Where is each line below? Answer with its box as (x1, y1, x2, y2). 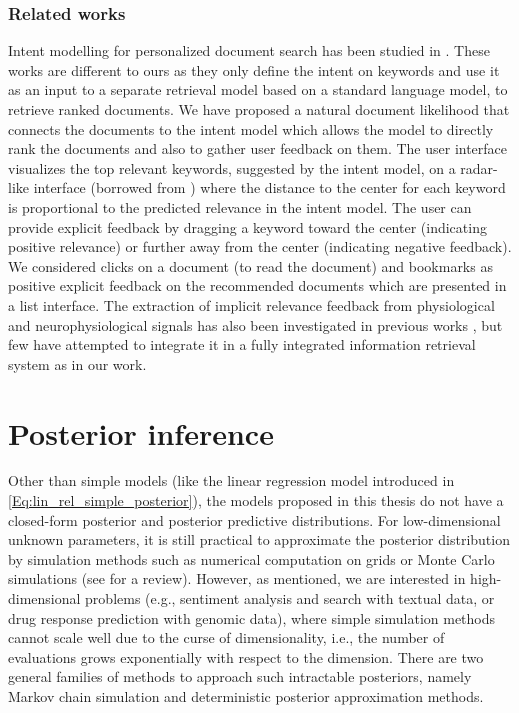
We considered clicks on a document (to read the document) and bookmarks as (8, 255, 493, 276)
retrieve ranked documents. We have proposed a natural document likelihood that (8, 99, 510, 119)
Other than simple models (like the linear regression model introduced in (8, 470, 455, 491)
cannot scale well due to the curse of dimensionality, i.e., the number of (8, 627, 445, 648)
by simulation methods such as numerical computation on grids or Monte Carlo (8, 548, 495, 569)
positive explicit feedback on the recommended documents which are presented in (8, 275, 507, 296)
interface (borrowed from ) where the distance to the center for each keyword (33, 177, 506, 198)
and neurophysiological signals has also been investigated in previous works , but (8, 314, 503, 335)
